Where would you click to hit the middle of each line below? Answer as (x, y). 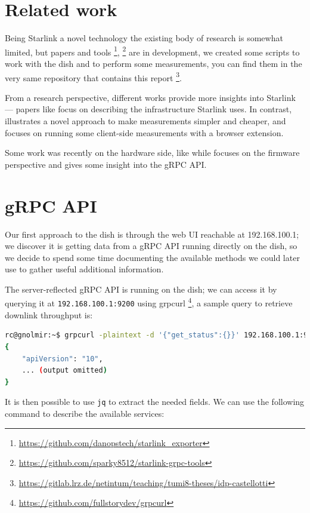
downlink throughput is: (49, 314)
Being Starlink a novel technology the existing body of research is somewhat (144, 38)
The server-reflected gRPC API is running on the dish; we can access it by (141, 289)
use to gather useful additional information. (84, 269)
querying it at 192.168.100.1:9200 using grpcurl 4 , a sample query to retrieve (149, 302)
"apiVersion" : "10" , (62, 359)
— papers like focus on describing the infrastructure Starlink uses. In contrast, (148, 109)
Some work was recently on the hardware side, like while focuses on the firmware (152, 153)
